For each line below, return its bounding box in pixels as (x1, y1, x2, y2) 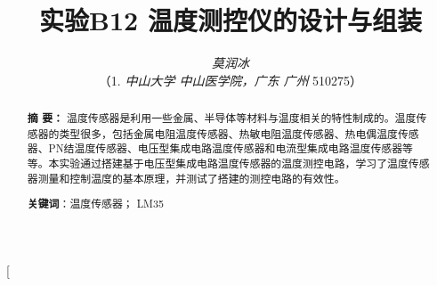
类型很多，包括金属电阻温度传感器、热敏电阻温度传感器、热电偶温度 (59, 126, 398, 141)
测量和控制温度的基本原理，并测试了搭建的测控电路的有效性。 (37, 170, 345, 185)
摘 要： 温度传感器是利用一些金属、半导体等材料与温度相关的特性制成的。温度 (27, 110, 417, 127)
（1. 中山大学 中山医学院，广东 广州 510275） (98, 70, 363, 89)
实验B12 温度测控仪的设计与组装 (39, 2, 422, 38)
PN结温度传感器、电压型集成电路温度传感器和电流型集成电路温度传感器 (48, 141, 403, 156)
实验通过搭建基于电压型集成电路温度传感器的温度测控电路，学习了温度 (59, 156, 409, 171)
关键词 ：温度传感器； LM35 (27, 196, 164, 212)
